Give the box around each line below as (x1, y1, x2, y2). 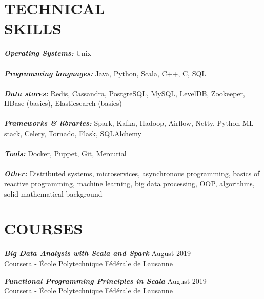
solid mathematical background (4, 188, 103, 199)
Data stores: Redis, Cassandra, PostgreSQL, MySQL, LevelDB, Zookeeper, (4, 88, 245, 98)
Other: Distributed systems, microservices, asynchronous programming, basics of (4, 168, 260, 179)
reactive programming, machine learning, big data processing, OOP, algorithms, (4, 178, 255, 189)
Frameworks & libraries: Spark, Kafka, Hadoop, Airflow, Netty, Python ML (4, 118, 254, 129)
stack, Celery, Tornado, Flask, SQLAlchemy (4, 128, 141, 139)
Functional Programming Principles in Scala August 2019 (4, 275, 207, 286)
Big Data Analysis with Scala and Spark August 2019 (4, 248, 191, 259)
